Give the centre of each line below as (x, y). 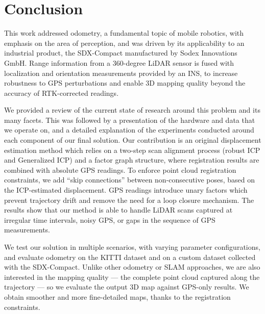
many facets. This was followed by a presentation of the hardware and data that (130, 120)
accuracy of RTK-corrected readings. (62, 93)
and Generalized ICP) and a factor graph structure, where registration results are (132, 160)
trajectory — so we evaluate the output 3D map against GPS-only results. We (127, 287)
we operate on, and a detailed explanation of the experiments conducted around (129, 130)
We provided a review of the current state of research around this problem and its (132, 110)
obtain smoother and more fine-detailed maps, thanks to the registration (117, 296)
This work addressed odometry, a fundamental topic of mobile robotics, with (124, 33)
